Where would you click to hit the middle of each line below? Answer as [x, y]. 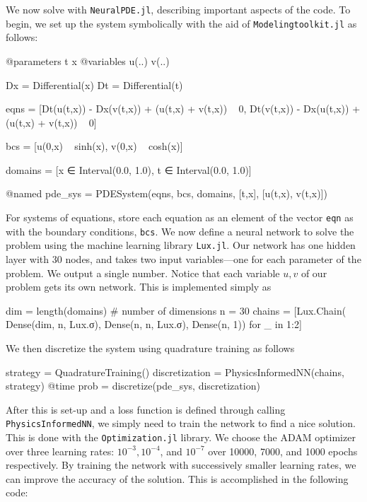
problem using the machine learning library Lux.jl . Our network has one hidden [181, 245]
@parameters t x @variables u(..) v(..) [88, 60]
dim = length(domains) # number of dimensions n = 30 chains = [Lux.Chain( [176, 310]
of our [314, 273]
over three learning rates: [60, 451]
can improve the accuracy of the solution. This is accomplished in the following [177, 478]
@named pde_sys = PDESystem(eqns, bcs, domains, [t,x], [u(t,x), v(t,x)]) [167, 193]
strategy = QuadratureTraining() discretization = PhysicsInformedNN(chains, [175, 372]
